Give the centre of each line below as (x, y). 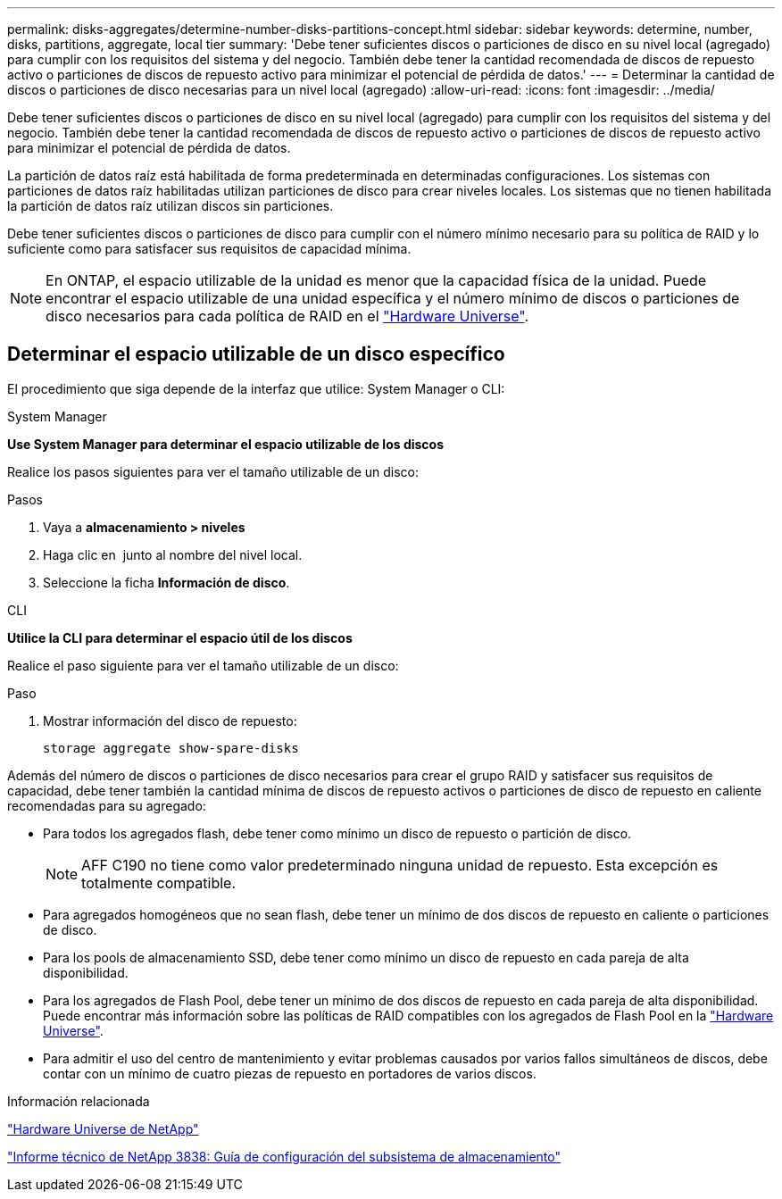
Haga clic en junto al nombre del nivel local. (173, 554)
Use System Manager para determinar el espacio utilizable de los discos (226, 444)
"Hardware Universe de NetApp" (103, 1128)
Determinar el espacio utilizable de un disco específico (256, 354)
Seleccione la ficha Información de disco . (166, 582)
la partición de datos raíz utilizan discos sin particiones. (171, 206)
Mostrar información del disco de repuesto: (170, 720)
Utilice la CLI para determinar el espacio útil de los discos (180, 637)
